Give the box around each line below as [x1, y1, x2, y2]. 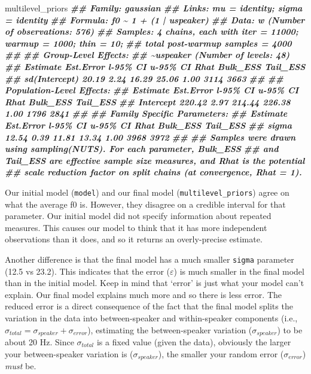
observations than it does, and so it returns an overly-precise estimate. [5, 233, 263, 245]
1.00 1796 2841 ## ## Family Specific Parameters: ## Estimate [5, 107, 288, 120]
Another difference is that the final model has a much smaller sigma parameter [5, 253, 294, 265]
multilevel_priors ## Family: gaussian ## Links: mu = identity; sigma [5, 2, 303, 14]
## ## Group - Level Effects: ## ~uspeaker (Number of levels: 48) [5, 48, 290, 61]
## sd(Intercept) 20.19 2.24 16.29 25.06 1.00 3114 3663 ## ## [5, 72, 283, 84]
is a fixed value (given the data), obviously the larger [96, 336, 291, 348]
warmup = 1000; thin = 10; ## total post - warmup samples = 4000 [5, 37, 292, 49]
